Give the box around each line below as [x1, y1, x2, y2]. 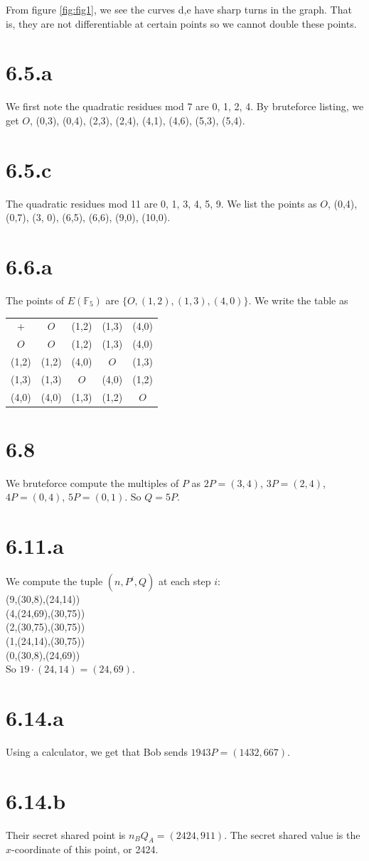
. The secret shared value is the [224, 827, 360, 842]
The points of [6, 292, 65, 307]
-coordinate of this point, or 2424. [11, 842, 159, 857]
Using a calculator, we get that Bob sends [6, 744, 188, 759]
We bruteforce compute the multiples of [6, 475, 179, 490]
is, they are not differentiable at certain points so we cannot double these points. [6, 16, 357, 31]
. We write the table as [248, 292, 348, 307]
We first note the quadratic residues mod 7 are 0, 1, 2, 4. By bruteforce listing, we [6, 99, 364, 114]
